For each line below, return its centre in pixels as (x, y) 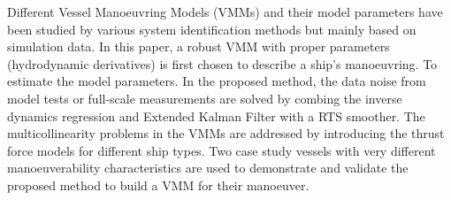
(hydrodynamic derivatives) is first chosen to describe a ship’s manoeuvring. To (222, 63)
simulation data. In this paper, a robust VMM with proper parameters (199, 46)
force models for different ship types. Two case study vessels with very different (222, 150)
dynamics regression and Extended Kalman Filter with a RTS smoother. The (216, 115)
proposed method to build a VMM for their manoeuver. (158, 185)
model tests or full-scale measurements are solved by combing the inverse (205, 98)
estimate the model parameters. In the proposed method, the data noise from (217, 81)
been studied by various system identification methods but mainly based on (212, 29)
